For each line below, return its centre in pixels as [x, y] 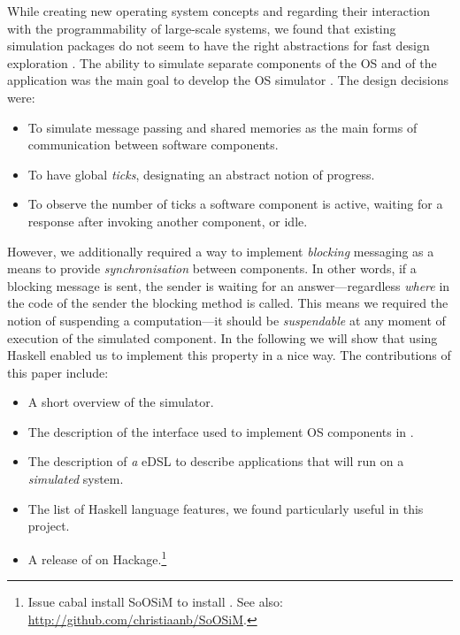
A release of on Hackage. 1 [97, 557]
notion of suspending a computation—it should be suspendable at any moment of [226, 320]
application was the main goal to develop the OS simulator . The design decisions [228, 80]
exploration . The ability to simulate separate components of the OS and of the [222, 62]
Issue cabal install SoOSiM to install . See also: [155, 602]
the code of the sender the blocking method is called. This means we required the [228, 303]
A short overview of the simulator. [121, 402]
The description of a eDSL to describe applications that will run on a [216, 461]
